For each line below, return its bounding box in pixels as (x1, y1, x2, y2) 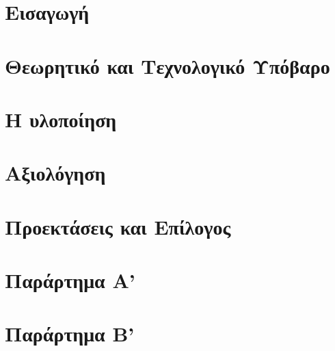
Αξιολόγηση (5, 159, 106, 187)
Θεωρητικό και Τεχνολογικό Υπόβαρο (5, 51, 330, 79)
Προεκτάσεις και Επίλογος (5, 212, 231, 240)
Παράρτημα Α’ (5, 266, 135, 294)
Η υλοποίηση (5, 105, 117, 133)
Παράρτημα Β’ (5, 320, 135, 348)
